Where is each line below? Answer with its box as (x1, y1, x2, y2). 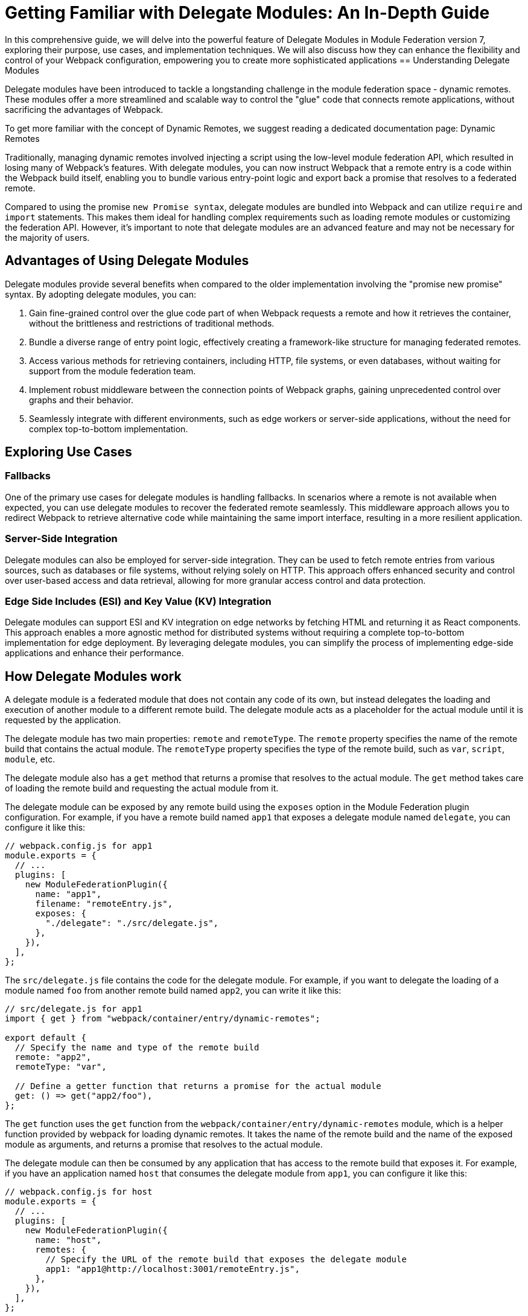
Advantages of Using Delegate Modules (5, 253, 249, 269)
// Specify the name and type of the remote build (14, 1043, 259, 1053)
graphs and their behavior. (29, 394, 133, 405)
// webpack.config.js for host (5, 1187, 153, 1197)
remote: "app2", (14, 1052, 92, 1062)
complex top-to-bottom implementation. (29, 423, 188, 434)
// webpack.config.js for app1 (5, 841, 153, 851)
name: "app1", (35, 889, 102, 899)
